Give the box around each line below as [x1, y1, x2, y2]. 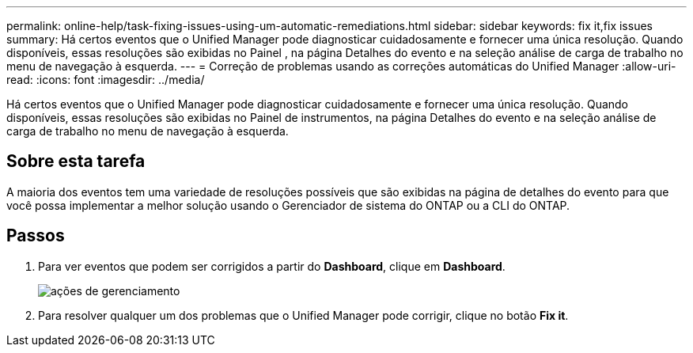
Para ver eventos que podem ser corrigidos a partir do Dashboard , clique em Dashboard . [38, 259, 506, 273]
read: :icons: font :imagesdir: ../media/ [6, 73, 205, 86]
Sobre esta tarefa [6, 151, 146, 172]
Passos [6, 226, 65, 246]
